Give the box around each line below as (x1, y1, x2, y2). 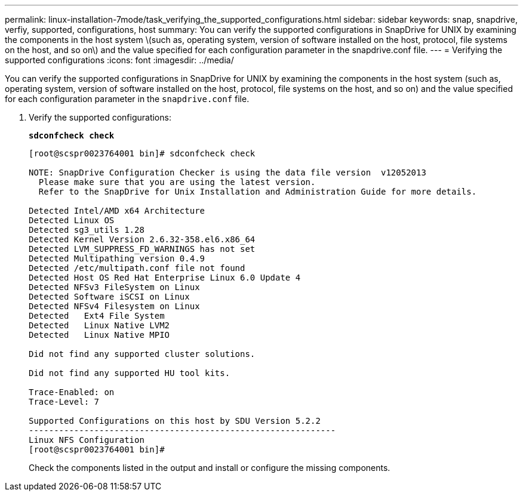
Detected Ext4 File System (29, 311, 165, 321)
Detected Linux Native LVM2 (29, 321, 170, 330)
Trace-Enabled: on (29, 387, 115, 397)
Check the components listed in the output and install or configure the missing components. (29, 463, 390, 473)
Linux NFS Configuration (29, 435, 144, 445)
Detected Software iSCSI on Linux (29, 292, 190, 301)
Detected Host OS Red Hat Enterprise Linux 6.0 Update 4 (29, 273, 301, 282)
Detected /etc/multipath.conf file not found (29, 263, 245, 273)
